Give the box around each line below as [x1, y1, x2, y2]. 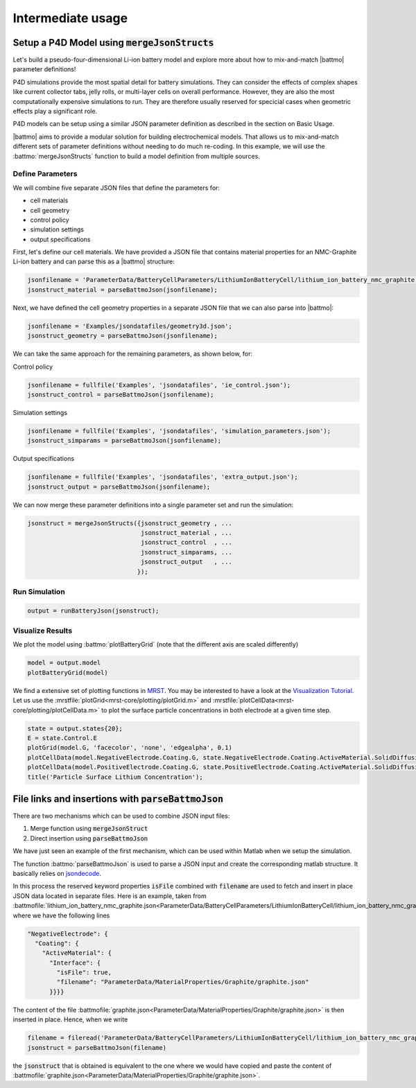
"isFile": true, [56, 969, 112, 976]
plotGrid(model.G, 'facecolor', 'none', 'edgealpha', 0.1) [27, 744, 232, 752]
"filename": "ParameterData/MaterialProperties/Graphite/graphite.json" [56, 978, 309, 986]
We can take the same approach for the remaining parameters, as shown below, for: [12, 350, 253, 358]
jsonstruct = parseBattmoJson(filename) [27, 1044, 166, 1051]
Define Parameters [12, 169, 78, 179]
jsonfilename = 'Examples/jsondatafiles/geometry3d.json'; [27, 322, 232, 330]
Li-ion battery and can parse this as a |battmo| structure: [12, 257, 175, 266]
